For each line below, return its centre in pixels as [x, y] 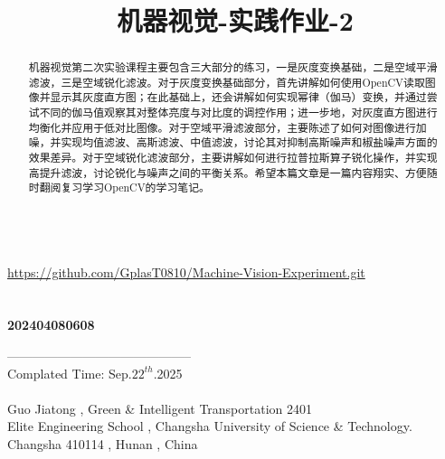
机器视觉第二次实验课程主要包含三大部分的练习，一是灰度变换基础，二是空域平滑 [233, 67]
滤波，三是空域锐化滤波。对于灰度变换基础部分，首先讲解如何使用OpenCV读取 [227, 82]
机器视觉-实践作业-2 [235, 20]
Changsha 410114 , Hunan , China [103, 444]
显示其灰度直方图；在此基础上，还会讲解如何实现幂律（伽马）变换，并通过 [238, 97]
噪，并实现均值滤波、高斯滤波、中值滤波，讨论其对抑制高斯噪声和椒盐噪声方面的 [233, 142]
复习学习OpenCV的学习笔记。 [135, 187]
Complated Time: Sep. [70, 373]
